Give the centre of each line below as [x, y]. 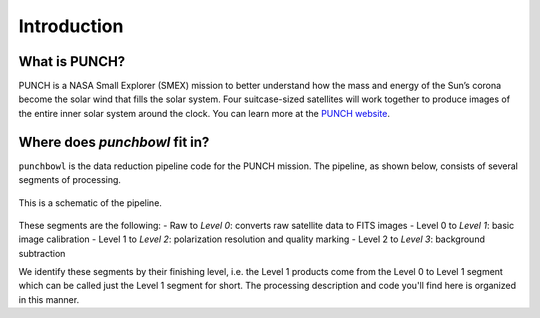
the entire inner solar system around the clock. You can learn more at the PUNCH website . [204, 113]
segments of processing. [70, 180]
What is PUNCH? [72, 61]
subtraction [42, 253]
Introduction [71, 26]
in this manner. [49, 299]
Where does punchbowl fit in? [114, 141]
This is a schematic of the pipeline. [90, 202]
